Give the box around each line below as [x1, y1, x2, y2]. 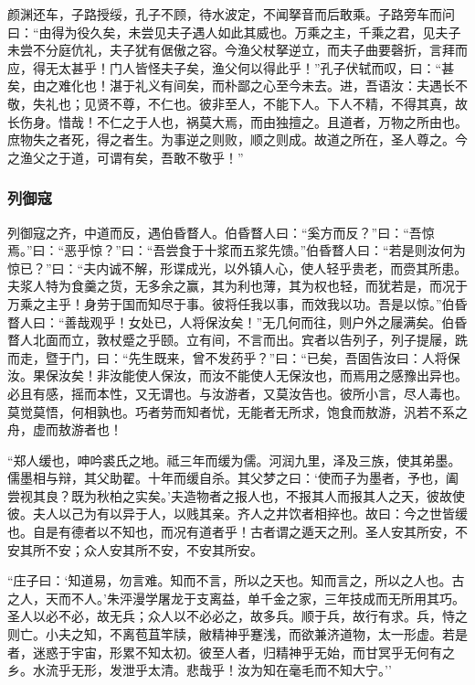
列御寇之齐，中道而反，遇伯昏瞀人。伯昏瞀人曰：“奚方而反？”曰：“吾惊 [7, 222, 435, 241]
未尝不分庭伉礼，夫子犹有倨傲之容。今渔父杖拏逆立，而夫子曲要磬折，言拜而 [7, 40, 468, 59]
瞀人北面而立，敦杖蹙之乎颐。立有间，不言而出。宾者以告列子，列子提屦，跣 [7, 330, 468, 349]
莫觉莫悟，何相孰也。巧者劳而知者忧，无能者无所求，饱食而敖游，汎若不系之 [7, 401, 468, 421]
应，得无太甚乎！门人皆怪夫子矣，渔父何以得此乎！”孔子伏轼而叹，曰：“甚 [7, 58, 455, 77]
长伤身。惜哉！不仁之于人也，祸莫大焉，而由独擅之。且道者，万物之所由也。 [7, 112, 468, 131]
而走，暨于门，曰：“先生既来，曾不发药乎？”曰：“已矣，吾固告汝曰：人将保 [7, 348, 460, 367]
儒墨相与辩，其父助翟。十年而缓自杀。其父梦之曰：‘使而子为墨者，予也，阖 [7, 468, 459, 487]
